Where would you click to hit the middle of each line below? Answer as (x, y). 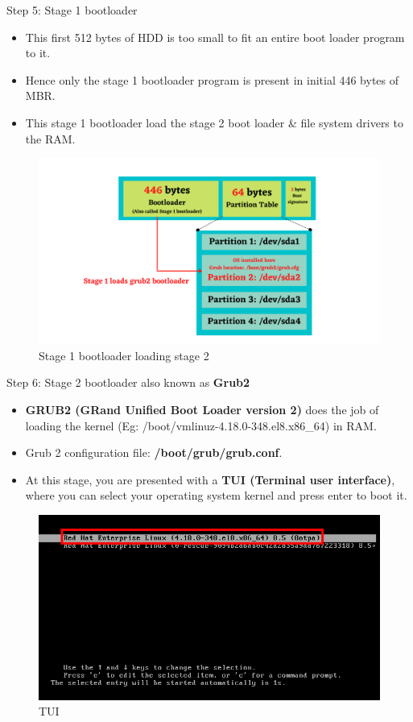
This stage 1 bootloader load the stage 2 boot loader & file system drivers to (214, 122)
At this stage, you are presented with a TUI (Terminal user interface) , (210, 479)
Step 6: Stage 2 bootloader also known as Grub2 (128, 382)
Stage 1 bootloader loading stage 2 (124, 355)
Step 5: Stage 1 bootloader (72, 10)
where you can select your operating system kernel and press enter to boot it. (216, 495)
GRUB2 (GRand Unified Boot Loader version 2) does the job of (202, 409)
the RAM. (50, 138)
